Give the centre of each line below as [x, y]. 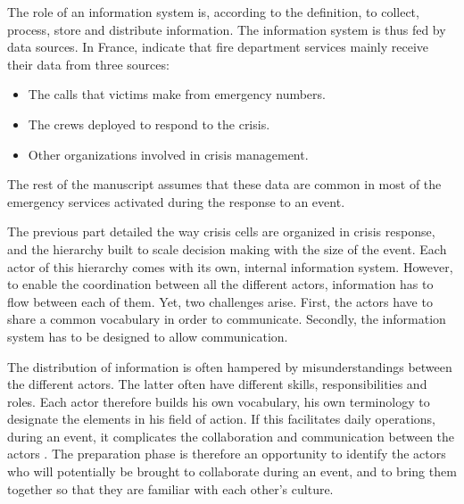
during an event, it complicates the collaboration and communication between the [231, 436]
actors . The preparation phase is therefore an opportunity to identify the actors [227, 454]
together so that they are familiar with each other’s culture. [170, 488]
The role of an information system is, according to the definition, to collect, [213, 12]
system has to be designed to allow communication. [148, 336]
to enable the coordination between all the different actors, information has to [220, 284]
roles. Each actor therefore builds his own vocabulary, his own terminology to [219, 401]
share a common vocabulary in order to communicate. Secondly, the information [227, 319]
